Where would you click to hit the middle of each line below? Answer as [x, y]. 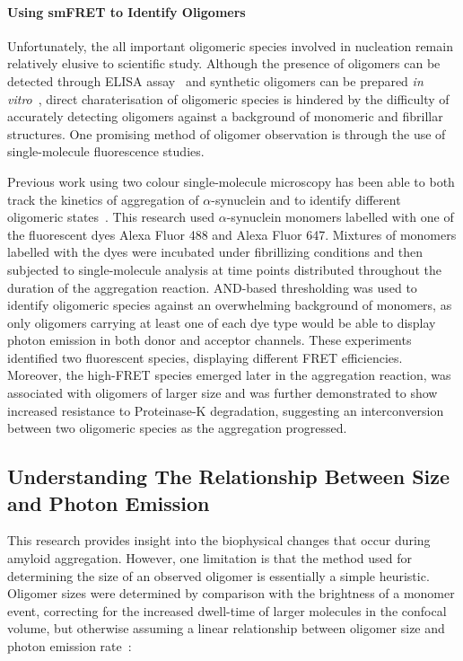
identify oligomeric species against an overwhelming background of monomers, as [230, 305]
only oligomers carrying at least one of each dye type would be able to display [222, 322]
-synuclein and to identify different [306, 199]
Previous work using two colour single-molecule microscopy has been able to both [231, 181]
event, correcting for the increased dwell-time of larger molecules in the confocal [227, 610]
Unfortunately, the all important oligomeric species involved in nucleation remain [230, 45]
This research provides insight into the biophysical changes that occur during [219, 540]
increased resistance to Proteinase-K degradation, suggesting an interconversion [226, 410]
